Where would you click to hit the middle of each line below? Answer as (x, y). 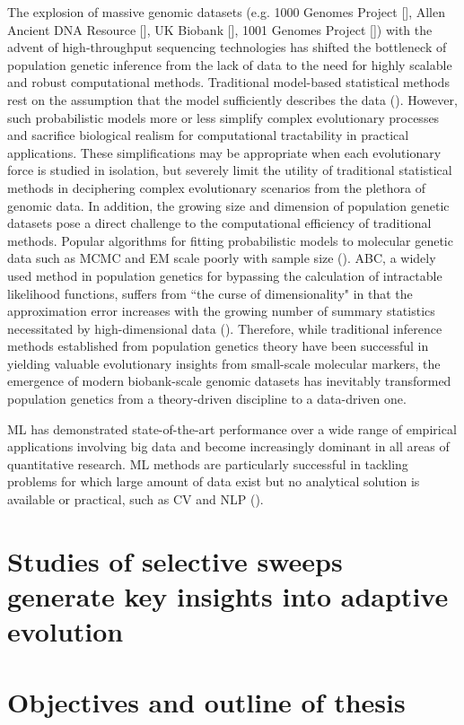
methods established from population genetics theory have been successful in (218, 346)
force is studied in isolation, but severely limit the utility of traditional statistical (230, 170)
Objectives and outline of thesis (206, 701)
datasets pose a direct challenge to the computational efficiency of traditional (219, 223)
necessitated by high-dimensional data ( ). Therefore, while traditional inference (225, 328)
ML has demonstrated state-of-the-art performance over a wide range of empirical (232, 428)
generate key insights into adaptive (228, 596)
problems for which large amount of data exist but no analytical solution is (214, 481)
